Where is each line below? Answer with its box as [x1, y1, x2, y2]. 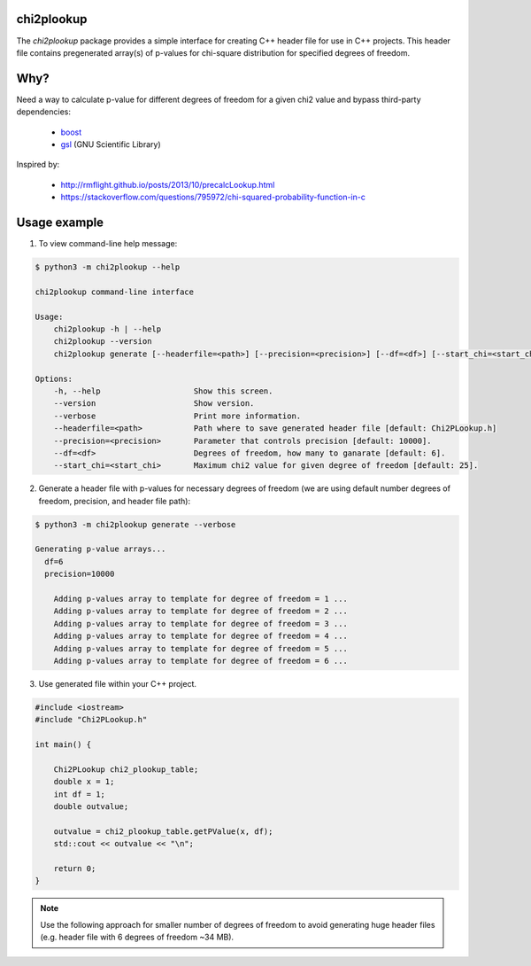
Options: [35, 373, 73, 384]
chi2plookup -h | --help [53, 324, 162, 334]
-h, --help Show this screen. [53, 386, 273, 396]
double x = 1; [53, 776, 115, 787]
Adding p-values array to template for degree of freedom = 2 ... [53, 606, 349, 616]
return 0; [53, 864, 96, 873]
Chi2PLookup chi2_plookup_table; [53, 764, 199, 775]
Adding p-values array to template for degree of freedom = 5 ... [53, 643, 349, 653]
